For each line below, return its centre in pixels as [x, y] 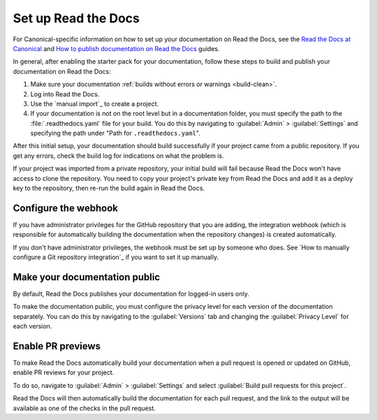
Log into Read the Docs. [65, 94]
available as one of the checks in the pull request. [84, 408]
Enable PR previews [57, 346]
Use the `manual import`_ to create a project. [95, 103]
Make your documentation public [87, 277]
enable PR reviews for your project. [64, 372]
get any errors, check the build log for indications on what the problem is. [118, 155]
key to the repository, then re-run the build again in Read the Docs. [109, 188]
